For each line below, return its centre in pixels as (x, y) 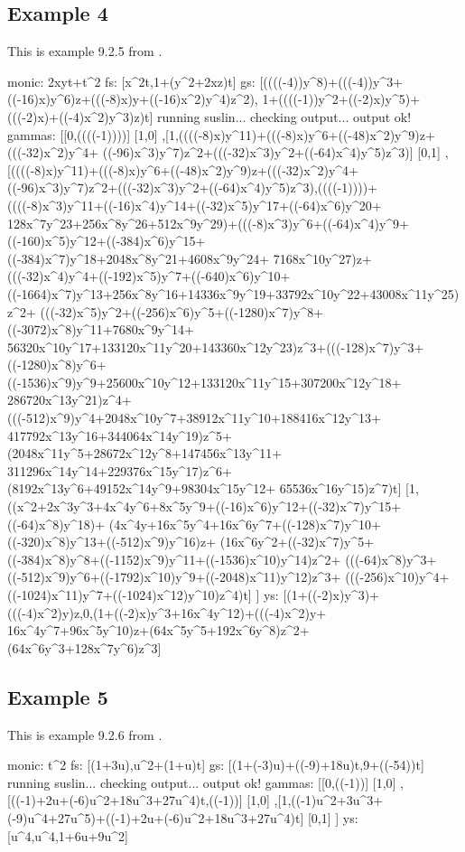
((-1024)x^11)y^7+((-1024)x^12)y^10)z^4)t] (130, 595)
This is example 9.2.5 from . (85, 51)
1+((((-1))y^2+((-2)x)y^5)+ (341, 99)
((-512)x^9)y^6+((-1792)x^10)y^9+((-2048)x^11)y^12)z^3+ (174, 577)
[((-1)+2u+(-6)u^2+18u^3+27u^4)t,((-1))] (125, 800)
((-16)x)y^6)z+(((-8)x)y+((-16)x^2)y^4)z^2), (133, 99)
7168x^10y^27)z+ (322, 258)
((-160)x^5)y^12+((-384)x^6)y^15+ (107, 241)
